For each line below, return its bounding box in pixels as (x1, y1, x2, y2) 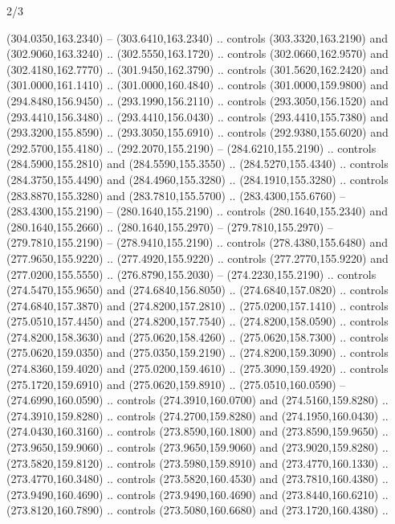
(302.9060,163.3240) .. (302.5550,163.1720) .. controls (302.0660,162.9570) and (6, 45, 389, 62)
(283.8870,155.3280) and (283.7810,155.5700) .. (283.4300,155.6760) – (6, 186, 346, 203)
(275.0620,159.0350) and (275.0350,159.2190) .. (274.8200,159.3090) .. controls (6, 344, 389, 361)
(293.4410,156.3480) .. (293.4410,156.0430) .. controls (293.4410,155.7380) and (6, 108, 389, 125)
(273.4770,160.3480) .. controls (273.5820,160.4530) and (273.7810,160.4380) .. (6, 470, 389, 487)
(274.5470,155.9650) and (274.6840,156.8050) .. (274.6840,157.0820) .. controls (6, 281, 389, 298)
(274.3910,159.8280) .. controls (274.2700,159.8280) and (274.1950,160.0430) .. (6, 407, 389, 424)
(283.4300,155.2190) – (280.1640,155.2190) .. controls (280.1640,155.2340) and (6, 203, 388, 219)
